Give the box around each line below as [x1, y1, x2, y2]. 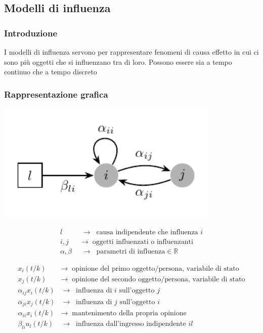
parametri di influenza [96, 247, 165, 255]
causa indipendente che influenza [96, 228, 198, 236]
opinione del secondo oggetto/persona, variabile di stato [72, 275, 245, 283]
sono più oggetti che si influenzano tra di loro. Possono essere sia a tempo [4, 56, 232, 67]
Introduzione [4, 26, 58, 39]
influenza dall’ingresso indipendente [76, 320, 186, 328]
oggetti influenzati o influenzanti [92, 238, 193, 245]
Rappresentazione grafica [4, 88, 108, 100]
